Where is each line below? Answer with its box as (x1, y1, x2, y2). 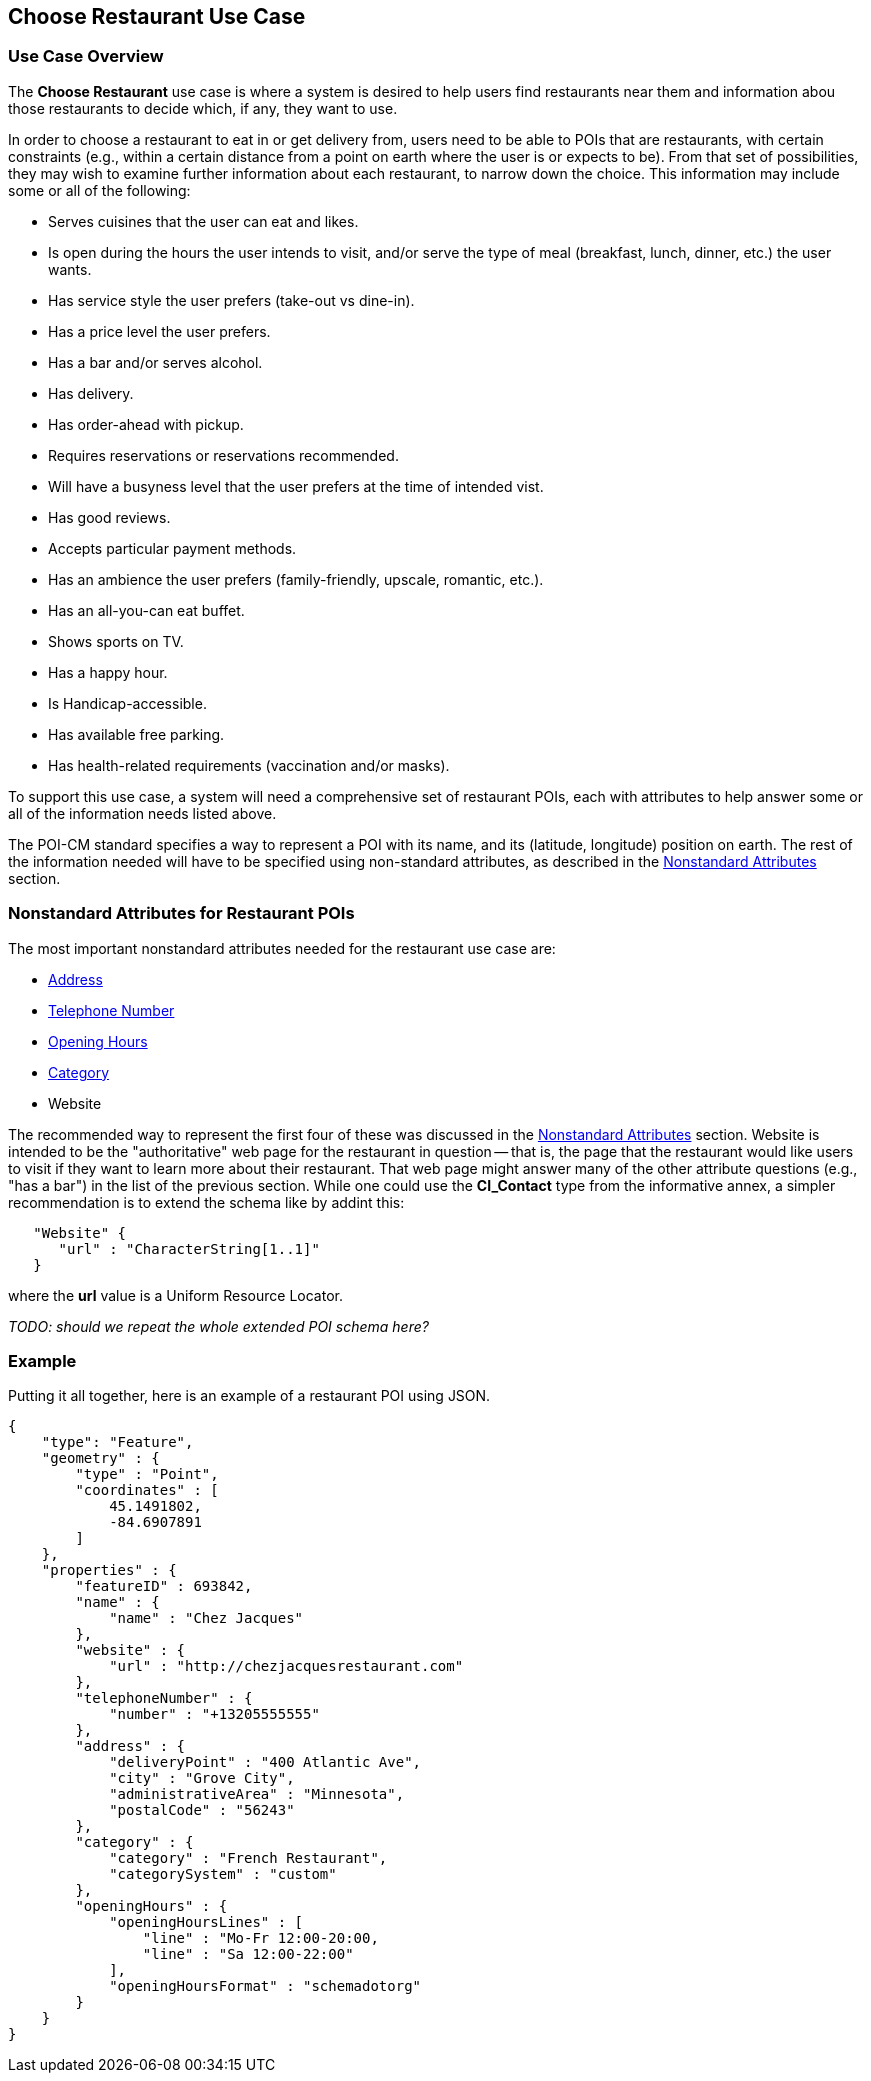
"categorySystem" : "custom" (109, 1866, 337, 1883)
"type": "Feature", (41, 1434, 194, 1451)
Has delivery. (48, 384, 134, 402)
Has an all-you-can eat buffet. (48, 601, 245, 619)
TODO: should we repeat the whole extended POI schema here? (8, 1317, 429, 1335)
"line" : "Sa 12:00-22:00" (142, 1946, 354, 1963)
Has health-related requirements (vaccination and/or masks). (48, 756, 450, 774)
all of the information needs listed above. (8, 804, 277, 822)
